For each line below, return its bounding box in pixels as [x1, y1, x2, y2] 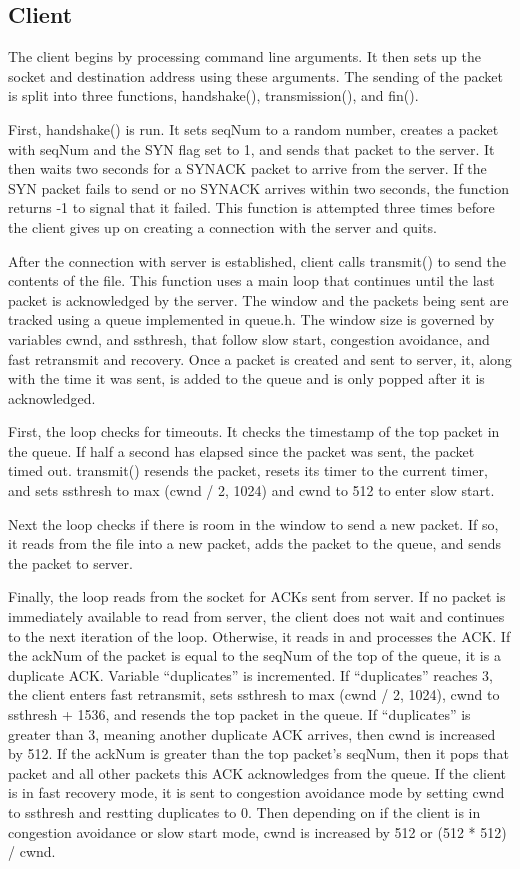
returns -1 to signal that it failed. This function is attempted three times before [8, 197, 495, 218]
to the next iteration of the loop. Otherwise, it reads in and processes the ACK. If [8, 625, 511, 646]
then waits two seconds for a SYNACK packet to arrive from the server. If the [8, 158, 487, 179]
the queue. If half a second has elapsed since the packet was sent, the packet [8, 440, 475, 461]
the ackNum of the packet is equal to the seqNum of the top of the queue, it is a [8, 645, 501, 666]
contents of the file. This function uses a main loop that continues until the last [8, 270, 495, 291]
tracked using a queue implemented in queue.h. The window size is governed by [8, 309, 495, 330]
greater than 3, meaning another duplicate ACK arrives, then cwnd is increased [8, 723, 496, 744]
